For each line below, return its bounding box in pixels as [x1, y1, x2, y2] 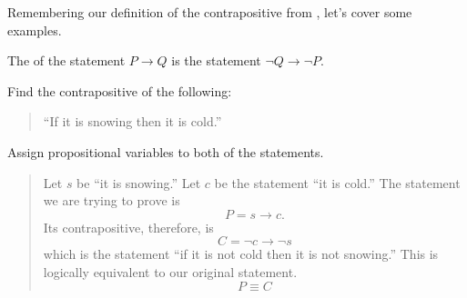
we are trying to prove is [43, 191, 180, 210]
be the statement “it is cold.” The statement [214, 173, 461, 192]
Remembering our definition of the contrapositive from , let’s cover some [7, 3, 412, 21]
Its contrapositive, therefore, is [43, 217, 214, 236]
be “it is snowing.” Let [76, 173, 201, 192]
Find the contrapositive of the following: [7, 81, 232, 100]
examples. [7, 20, 62, 39]
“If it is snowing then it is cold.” [43, 112, 222, 131]
